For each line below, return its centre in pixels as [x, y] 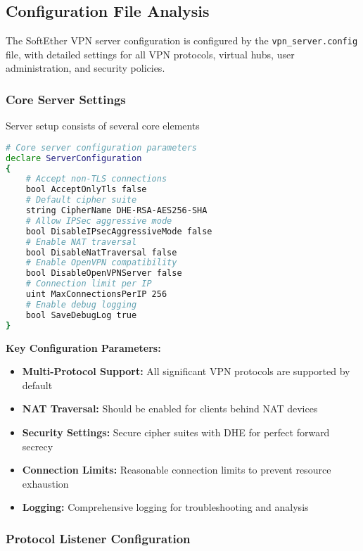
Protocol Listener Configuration [98, 538]
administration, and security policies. [85, 68]
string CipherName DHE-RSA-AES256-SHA [116, 211]
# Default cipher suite [81, 200]
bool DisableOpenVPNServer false [104, 273]
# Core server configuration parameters [102, 147]
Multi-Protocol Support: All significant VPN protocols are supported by [186, 371]
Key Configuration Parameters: [83, 347]
